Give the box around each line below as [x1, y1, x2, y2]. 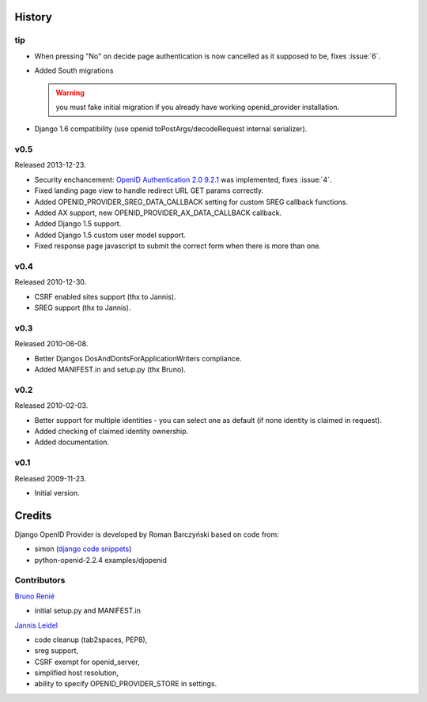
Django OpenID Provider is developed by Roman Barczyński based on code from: [14, 530, 280, 539]
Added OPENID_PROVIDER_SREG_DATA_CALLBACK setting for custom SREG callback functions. [34, 197, 348, 206]
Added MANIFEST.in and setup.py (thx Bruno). [34, 364, 186, 375]
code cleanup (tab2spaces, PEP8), [34, 635, 148, 644]
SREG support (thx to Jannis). [34, 303, 131, 312]
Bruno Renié [14, 591, 55, 601]
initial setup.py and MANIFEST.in [34, 606, 142, 616]
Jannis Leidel [14, 621, 59, 630]
